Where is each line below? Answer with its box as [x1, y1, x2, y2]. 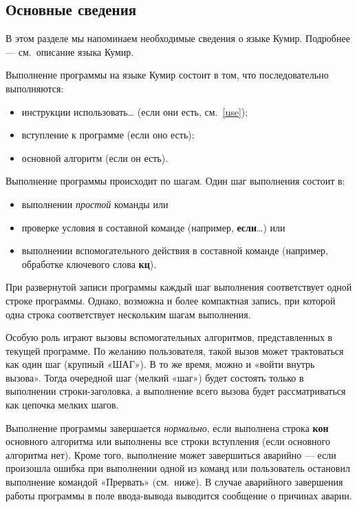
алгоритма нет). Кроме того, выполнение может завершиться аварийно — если [6, 447, 336, 462]
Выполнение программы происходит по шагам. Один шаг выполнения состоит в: [6, 174, 345, 188]
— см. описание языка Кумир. [6, 44, 134, 59]
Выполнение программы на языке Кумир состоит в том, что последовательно [6, 68, 329, 82]
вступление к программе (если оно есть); [21, 127, 195, 142]
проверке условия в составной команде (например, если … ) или [21, 220, 285, 234]
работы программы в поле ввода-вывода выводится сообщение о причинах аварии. [6, 488, 352, 502]
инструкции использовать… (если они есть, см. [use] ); [21, 104, 248, 118]
